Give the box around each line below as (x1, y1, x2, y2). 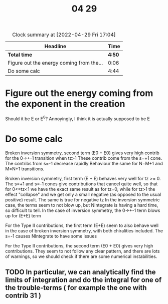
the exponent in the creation (5, 98, 125, 110)
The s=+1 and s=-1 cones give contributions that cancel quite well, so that (5, 181, 158, 187)
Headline (44, 43, 67, 50)
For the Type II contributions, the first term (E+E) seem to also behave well (5, 222, 159, 228)
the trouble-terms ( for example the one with (5, 283, 147, 292)
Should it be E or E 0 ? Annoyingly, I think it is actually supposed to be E (5, 115, 150, 122)
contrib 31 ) (5, 291, 42, 300)
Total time (8, 51, 33, 58)
